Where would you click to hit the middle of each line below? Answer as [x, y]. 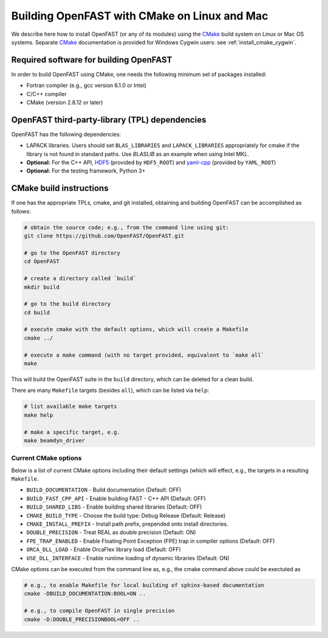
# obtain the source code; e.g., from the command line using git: [127, 227]
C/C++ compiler [46, 94]
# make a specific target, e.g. [72, 432]
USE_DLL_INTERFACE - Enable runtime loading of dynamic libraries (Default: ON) [128, 558]
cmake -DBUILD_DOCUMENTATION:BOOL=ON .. [85, 594]
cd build [37, 312]
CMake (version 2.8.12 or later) [65, 103]
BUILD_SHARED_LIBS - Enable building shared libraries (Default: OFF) [114, 507]
